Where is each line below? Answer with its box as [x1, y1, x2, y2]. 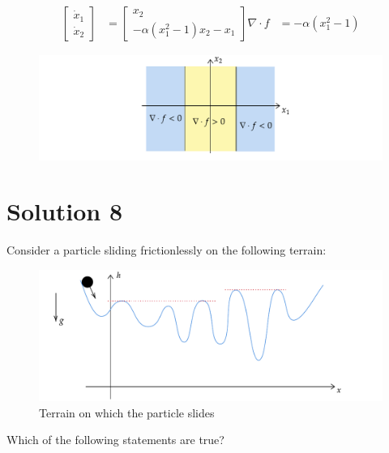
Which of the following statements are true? [6, 431, 224, 448]
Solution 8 [6, 194, 123, 228]
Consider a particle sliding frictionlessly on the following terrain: [6, 241, 327, 259]
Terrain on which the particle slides [39, 404, 215, 421]
